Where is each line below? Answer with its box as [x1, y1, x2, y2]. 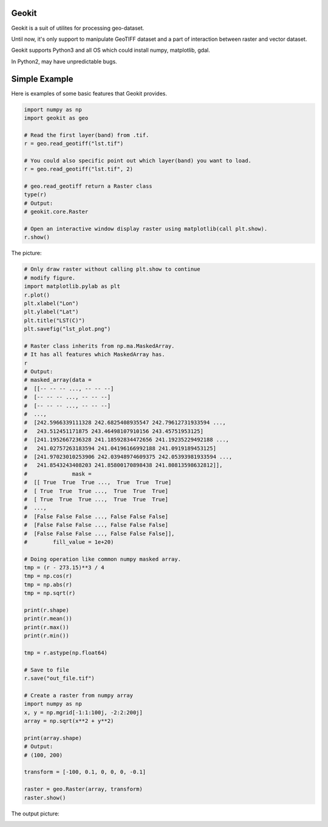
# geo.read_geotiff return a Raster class [24, 183, 152, 190]
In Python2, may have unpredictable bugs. [11, 58, 118, 65]
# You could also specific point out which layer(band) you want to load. [24, 157, 252, 164]
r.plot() [24, 291, 50, 298]
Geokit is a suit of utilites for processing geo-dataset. [11, 24, 145, 32]
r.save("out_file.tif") [24, 675, 95, 682]
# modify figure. [24, 274, 76, 281]
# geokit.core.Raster [24, 208, 89, 216]
